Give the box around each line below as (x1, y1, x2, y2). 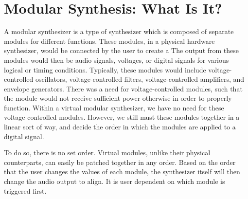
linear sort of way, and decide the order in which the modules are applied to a (4, 122, 236, 132)
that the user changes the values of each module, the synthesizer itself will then (4, 166, 240, 177)
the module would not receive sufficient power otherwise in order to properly (4, 93, 232, 103)
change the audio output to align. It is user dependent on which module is (4, 176, 225, 186)
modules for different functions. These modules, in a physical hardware (4, 36, 215, 46)
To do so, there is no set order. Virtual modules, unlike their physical (4, 147, 211, 158)
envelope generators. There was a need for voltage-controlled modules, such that (4, 83, 243, 93)
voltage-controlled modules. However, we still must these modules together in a (4, 112, 240, 122)
